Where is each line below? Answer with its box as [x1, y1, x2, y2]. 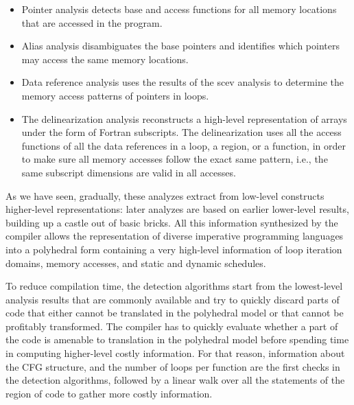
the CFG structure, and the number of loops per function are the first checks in [5, 359, 340, 373]
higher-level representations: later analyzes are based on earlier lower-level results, [5, 202, 349, 216]
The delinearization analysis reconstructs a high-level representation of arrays [21, 111, 347, 126]
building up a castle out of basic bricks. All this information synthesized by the [5, 215, 338, 229]
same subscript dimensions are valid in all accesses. [21, 165, 236, 179]
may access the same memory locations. [21, 51, 189, 66]
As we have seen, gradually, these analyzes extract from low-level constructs [5, 188, 324, 202]
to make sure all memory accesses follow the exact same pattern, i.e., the [21, 152, 328, 166]
